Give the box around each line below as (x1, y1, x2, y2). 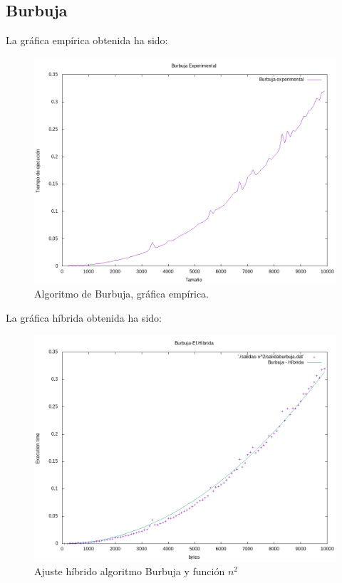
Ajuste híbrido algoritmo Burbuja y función (34, 564, 225, 579)
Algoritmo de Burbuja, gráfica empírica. (34, 286, 209, 301)
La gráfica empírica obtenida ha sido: (6, 33, 168, 48)
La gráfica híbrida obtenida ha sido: (6, 310, 162, 325)
